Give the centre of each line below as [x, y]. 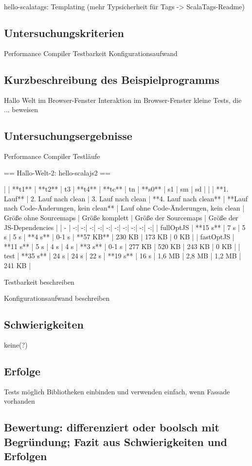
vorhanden [19, 401]
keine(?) [16, 344]
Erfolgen [26, 456]
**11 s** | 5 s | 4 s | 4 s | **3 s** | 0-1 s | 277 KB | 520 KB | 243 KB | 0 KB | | [122, 246]
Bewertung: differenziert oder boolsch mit [112, 427]
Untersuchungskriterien [64, 32]
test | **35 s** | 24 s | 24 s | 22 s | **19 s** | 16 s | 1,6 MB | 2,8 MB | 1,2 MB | [123, 256]
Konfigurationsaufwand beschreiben [57, 298]
